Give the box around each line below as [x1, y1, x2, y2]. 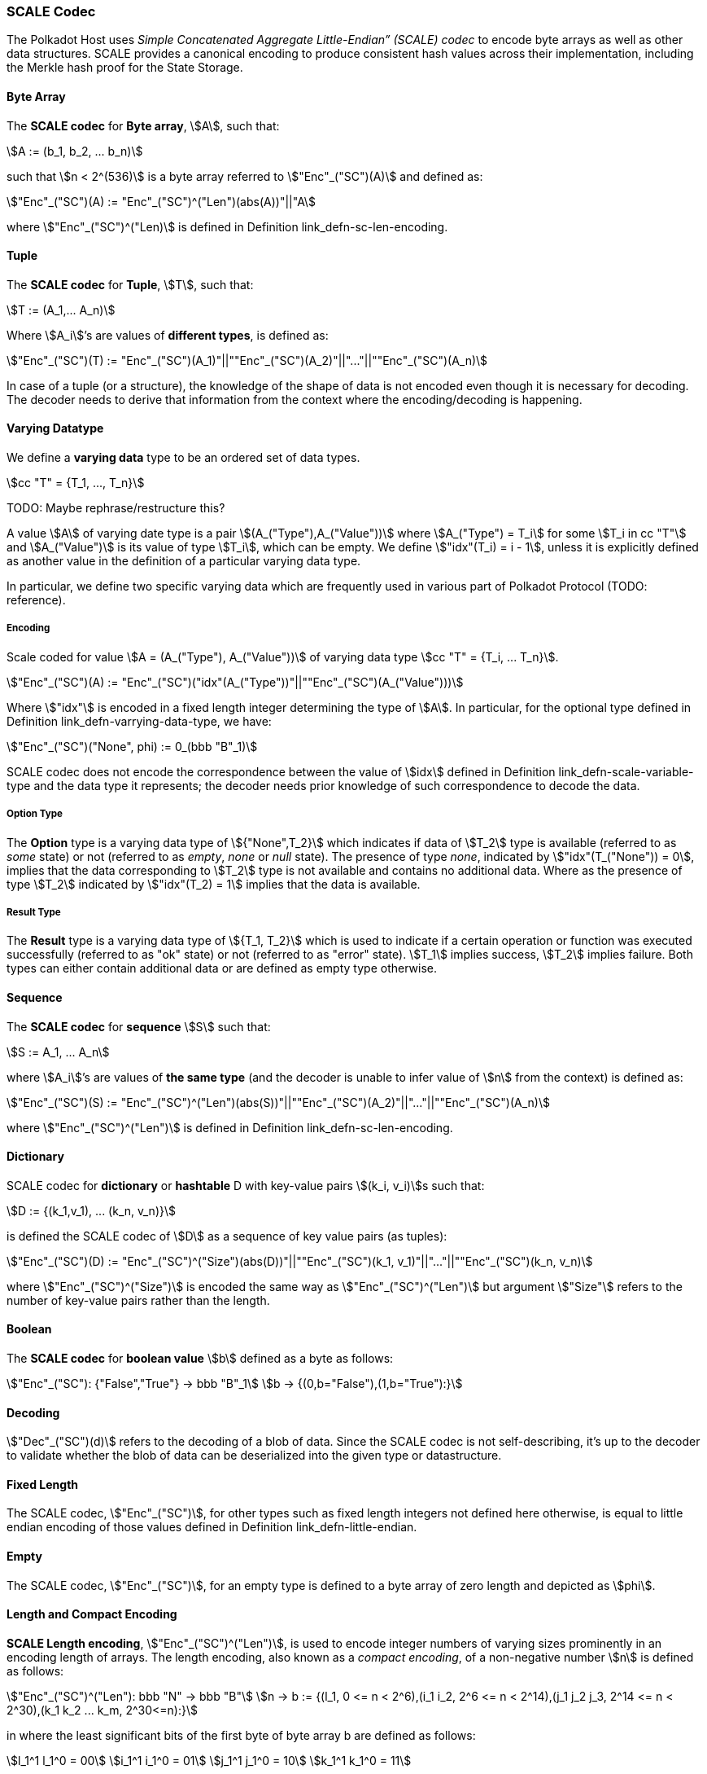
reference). [7, 593, 66, 608]
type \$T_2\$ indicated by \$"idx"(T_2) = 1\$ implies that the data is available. [7, 876, 421, 891]
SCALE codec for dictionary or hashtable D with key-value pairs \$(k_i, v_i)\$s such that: [7, 1178, 485, 1192]
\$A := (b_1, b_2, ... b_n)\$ [7, 143, 143, 158]
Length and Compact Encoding [7, 1607, 177, 1622]
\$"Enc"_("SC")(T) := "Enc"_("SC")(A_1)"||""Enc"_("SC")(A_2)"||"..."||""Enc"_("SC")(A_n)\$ [7, 353, 488, 367]
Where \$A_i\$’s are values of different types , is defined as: [7, 327, 329, 342]
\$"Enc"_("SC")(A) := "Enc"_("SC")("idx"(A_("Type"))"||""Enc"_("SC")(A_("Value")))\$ [7, 674, 464, 689]
